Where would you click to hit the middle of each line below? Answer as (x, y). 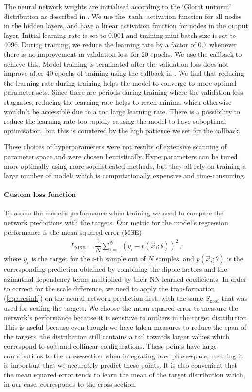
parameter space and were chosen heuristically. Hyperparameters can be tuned (121, 156)
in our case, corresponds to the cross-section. (71, 384)
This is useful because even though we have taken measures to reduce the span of (125, 327)
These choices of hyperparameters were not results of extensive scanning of (115, 147)
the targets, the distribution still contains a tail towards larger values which (117, 336)
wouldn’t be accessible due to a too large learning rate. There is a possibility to (122, 111)
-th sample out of (120, 258)
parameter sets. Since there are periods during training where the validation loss (124, 92)
